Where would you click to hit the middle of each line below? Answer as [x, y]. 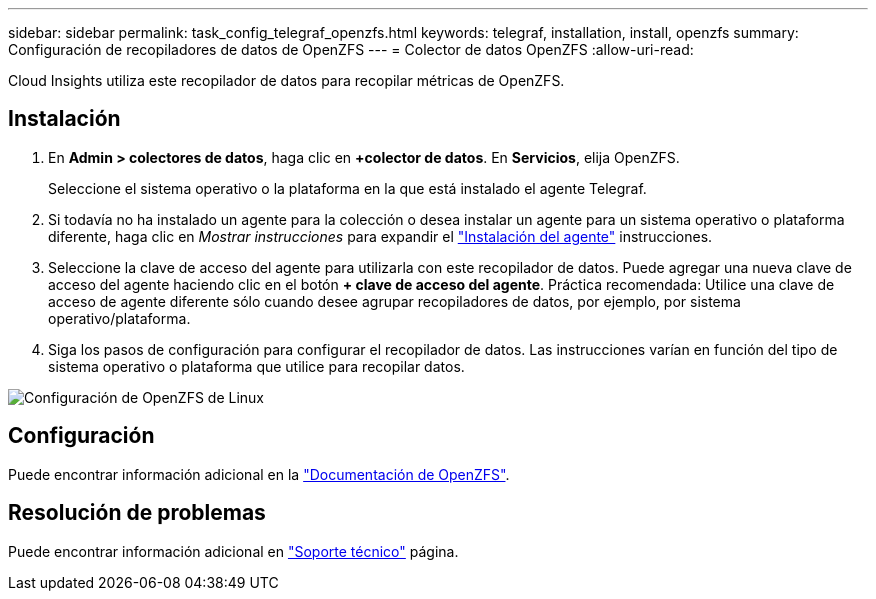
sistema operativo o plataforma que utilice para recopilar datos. [256, 366]
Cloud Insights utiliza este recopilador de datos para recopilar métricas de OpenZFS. [286, 80]
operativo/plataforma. [119, 318]
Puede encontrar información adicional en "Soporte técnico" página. [233, 551]
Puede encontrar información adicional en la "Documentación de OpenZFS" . [259, 474]
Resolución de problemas [137, 513]
